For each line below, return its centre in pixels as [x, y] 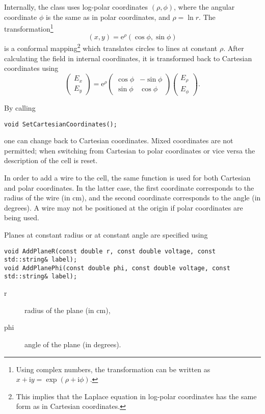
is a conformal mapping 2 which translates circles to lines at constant [111, 47]
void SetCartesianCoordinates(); [61, 124]
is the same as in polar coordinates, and [108, 17]
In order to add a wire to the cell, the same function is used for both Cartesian [127, 177]
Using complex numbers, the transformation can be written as [113, 369]
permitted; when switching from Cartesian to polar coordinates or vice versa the [130, 150]
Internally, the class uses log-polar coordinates [76, 7]
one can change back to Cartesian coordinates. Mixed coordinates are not [119, 140]
